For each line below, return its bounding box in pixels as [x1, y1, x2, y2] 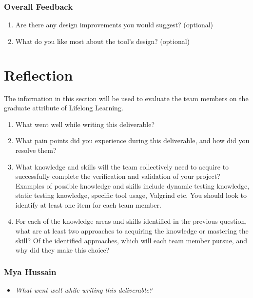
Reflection [4, 64, 73, 85]
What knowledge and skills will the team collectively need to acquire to [15, 161, 229, 171]
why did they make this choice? [15, 245, 110, 255]
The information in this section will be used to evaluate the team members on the [4, 93, 249, 103]
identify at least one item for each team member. [15, 199, 161, 210]
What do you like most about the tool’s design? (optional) [15, 36, 190, 46]
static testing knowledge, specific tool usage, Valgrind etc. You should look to [15, 190, 247, 200]
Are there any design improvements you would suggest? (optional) [15, 20, 214, 30]
